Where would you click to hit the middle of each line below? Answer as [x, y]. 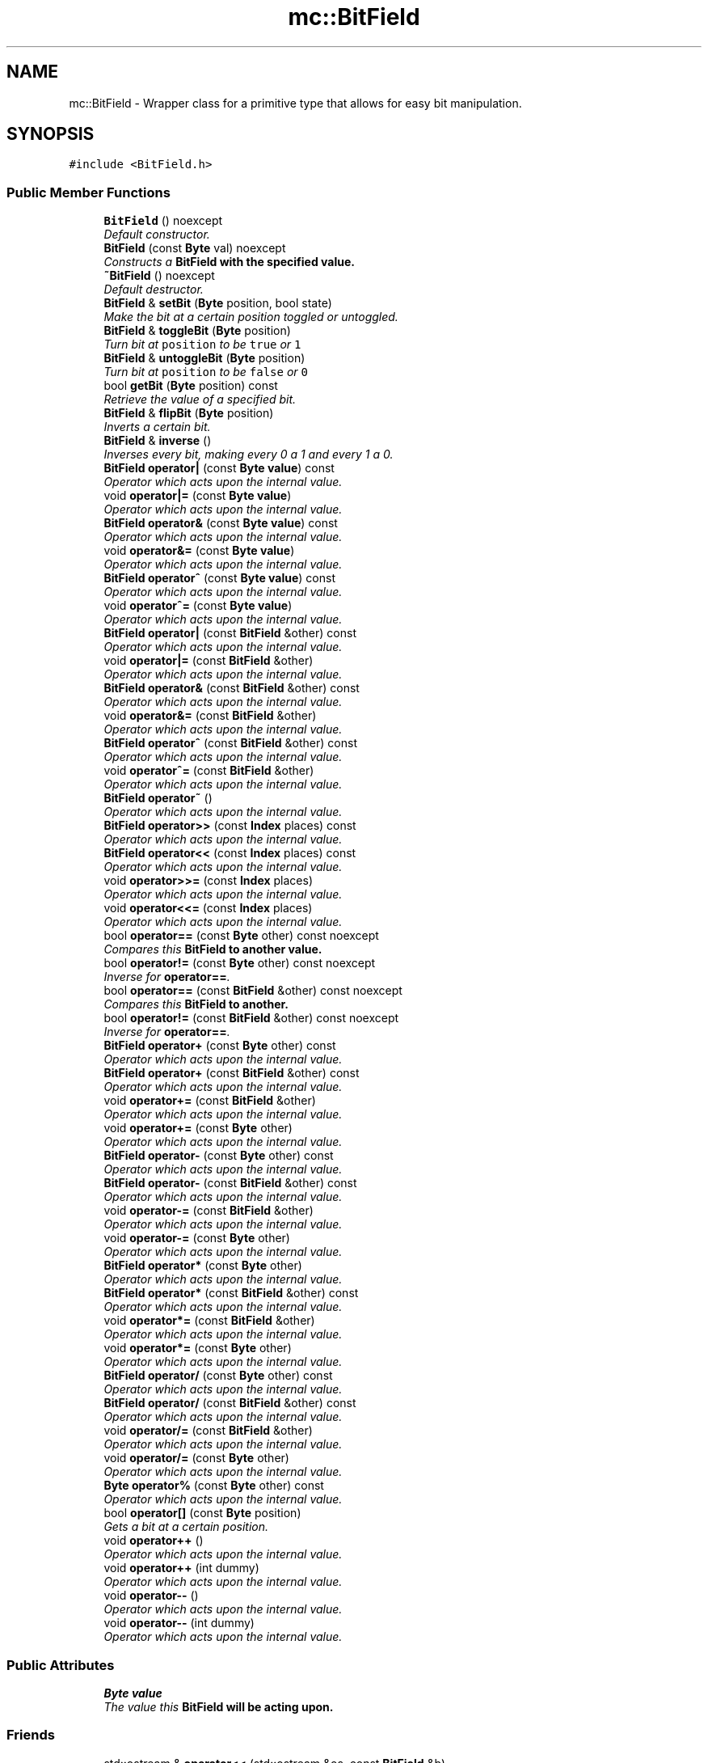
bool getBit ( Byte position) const [191, 386]
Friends [31, 1735]
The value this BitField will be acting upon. [219, 1706]
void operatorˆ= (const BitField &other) [209, 771]
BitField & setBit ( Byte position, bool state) [218, 303]
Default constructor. [157, 235]
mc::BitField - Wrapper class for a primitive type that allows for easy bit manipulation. [295, 103]
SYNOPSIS [51, 134]
